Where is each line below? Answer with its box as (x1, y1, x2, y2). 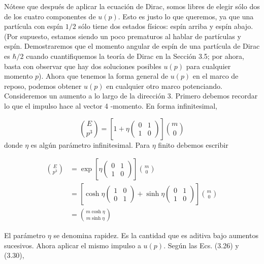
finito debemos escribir (158, 139, 228, 150)
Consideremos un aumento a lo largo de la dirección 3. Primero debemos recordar (4, 90, 258, 101)
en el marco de (192, 71, 239, 81)
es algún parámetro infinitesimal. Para (30, 139, 150, 150)
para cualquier (186, 60, 231, 71)
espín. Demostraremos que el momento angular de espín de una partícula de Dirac (4, 41, 260, 51)
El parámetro (4, 230, 46, 241)
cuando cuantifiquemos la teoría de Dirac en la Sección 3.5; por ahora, (26, 50, 244, 61)
